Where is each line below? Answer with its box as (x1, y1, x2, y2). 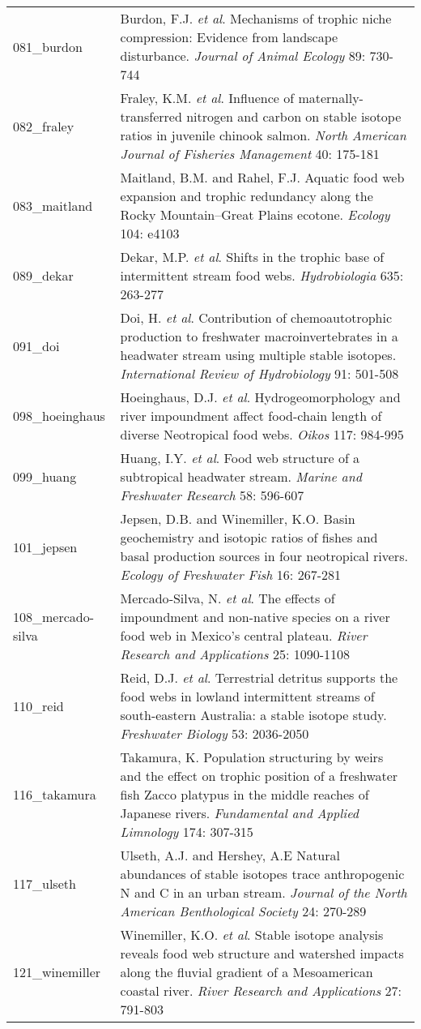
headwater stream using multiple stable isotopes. (120, 345, 397, 364)
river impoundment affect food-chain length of (120, 406, 382, 425)
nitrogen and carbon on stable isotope (186, 107, 402, 126)
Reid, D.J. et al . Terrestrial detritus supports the (120, 668, 398, 687)
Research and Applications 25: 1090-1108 (120, 645, 351, 663)
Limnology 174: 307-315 (120, 822, 253, 841)
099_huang (13, 467, 77, 486)
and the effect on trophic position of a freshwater (120, 766, 398, 785)
